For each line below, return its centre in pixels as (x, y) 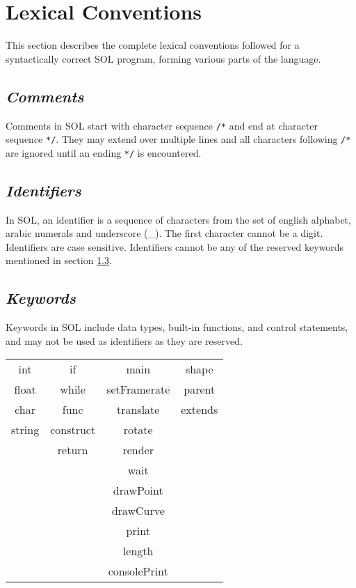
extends (200, 410)
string (25, 430)
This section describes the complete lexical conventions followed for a (153, 45)
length (138, 551)
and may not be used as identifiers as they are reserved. (124, 340)
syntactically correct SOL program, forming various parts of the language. (163, 58)
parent (200, 389)
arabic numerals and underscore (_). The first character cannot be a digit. (164, 233)
